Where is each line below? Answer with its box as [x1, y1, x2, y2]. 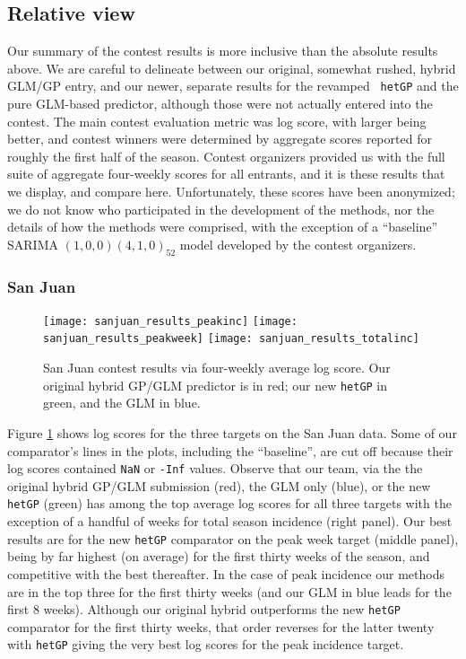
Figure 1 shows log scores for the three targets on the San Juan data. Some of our [7, 423, 457, 442]
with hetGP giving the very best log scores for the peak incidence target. [7, 635, 404, 654]
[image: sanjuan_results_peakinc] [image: [43, 314, 298, 328]
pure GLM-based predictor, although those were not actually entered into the [7, 94, 433, 113]
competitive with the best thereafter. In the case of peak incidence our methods [7, 564, 444, 583]
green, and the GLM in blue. [43, 393, 201, 412]
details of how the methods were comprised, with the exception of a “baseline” [7, 217, 438, 236]
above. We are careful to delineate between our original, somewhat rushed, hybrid [7, 58, 456, 77]
